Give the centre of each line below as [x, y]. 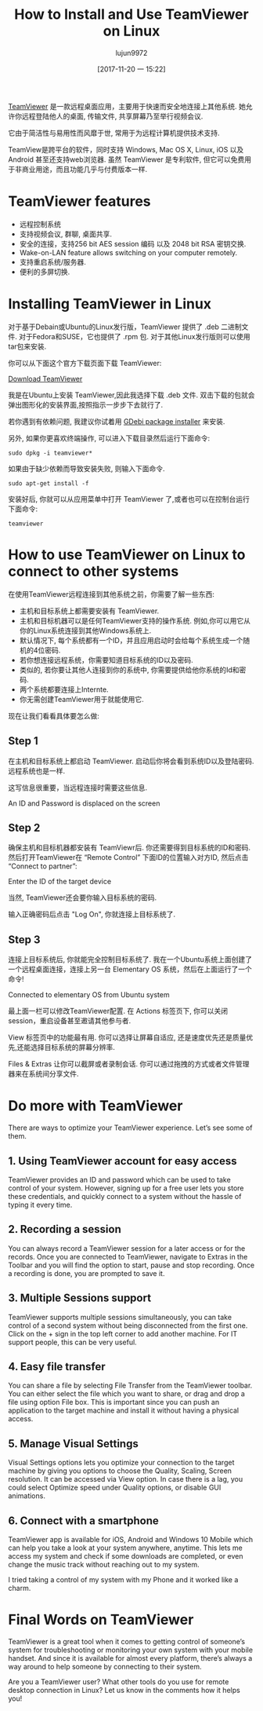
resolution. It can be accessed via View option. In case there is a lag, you [126, 1479]
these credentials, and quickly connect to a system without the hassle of [125, 1196]
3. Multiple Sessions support [79, 1298]
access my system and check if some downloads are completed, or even [126, 1556]
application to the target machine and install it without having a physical [124, 1410]
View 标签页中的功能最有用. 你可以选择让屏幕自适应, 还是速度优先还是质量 [127, 1037]
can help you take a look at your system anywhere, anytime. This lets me [125, 1548]
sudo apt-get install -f [49, 483]
